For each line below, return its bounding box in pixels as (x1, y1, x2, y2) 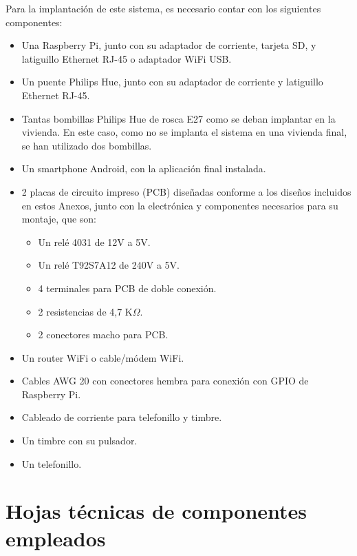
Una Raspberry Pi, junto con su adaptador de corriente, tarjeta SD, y (21, 38, 316, 52)
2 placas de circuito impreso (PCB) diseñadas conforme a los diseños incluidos (21, 184, 351, 198)
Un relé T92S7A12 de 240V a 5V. (38, 258, 180, 272)
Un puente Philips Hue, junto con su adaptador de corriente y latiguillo (21, 74, 323, 89)
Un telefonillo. (21, 456, 82, 471)
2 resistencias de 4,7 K (38, 304, 133, 318)
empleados (6, 524, 106, 552)
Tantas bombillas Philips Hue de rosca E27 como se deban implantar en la (21, 111, 336, 125)
